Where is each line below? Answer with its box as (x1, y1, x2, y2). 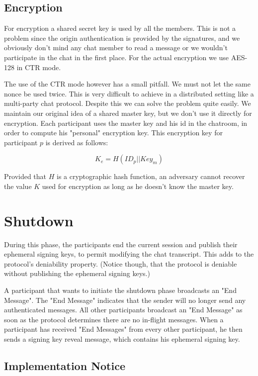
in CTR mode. (16, 62, 61, 72)
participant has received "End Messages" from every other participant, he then (4, 324, 243, 334)
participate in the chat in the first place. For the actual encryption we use (4, 52, 229, 62)
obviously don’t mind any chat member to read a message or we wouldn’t (4, 42, 228, 53)
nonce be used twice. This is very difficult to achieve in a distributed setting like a (4, 88, 254, 98)
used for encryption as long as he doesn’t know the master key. (42, 181, 234, 191)
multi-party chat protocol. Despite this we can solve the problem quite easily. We (4, 98, 251, 108)
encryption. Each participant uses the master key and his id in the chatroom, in (4, 117, 248, 128)
